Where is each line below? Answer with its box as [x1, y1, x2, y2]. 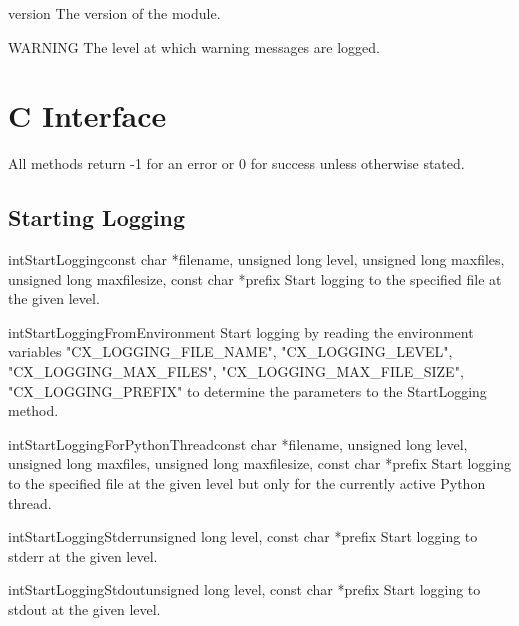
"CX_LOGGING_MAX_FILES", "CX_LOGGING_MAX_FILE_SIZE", [8, 361, 464, 382]
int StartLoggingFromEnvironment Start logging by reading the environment [8, 321, 474, 342]
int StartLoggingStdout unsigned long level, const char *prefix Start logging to [8, 579, 481, 600]
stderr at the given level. [8, 545, 158, 566]
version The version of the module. [8, 3, 221, 23]
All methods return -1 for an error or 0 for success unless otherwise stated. [8, 153, 465, 174]
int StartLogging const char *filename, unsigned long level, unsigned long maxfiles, [8, 249, 505, 270]
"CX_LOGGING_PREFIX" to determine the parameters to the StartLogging [8, 380, 487, 401]
